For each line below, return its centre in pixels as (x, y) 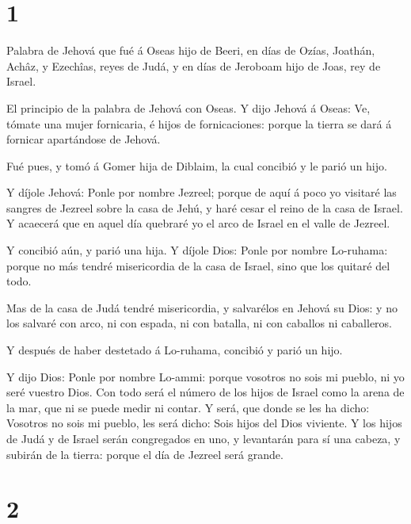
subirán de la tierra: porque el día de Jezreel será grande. (145, 454)
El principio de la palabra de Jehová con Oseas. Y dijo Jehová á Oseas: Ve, (188, 107)
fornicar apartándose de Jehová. (84, 139)
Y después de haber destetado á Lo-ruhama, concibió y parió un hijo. (175, 350)
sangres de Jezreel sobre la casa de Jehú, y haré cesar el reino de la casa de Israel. (205, 207)
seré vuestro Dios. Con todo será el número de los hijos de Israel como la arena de (205, 392)
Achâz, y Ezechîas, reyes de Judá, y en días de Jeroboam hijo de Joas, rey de (194, 65)
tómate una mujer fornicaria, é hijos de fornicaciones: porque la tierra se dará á (199, 123)
